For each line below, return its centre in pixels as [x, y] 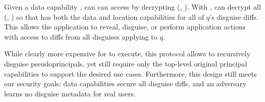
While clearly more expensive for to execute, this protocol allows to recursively [127, 54]
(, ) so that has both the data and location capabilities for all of [104, 16]
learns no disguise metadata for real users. [70, 93]
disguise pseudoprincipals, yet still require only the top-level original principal [126, 63]
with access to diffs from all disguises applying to [81, 36]
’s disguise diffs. [234, 16]
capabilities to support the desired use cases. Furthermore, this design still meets [130, 73]
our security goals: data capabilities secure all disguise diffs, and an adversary [125, 83]
